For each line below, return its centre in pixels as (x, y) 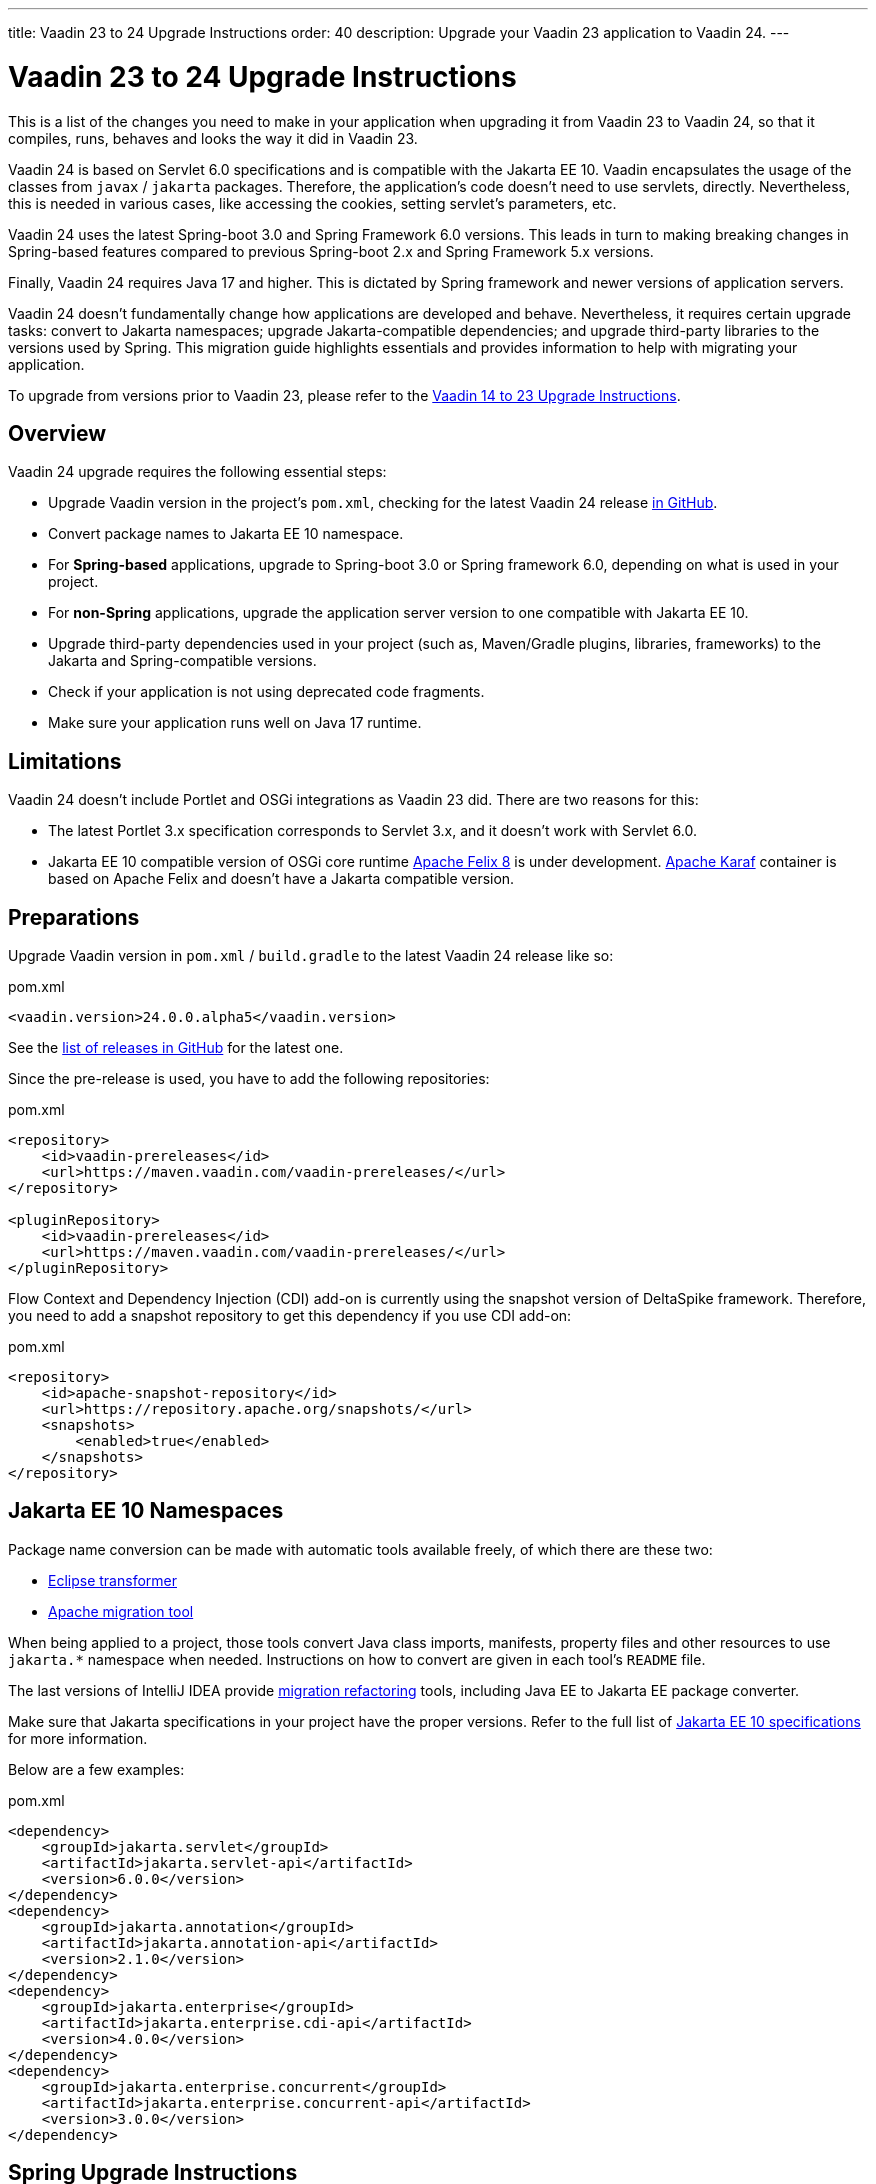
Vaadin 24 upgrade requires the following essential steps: (197, 472)
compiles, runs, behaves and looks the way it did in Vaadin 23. (213, 138)
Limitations (65, 761)
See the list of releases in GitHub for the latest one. (176, 1048)
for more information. (78, 1738)
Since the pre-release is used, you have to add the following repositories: (249, 1079)
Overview (57, 433)
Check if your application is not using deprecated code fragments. (266, 692)
